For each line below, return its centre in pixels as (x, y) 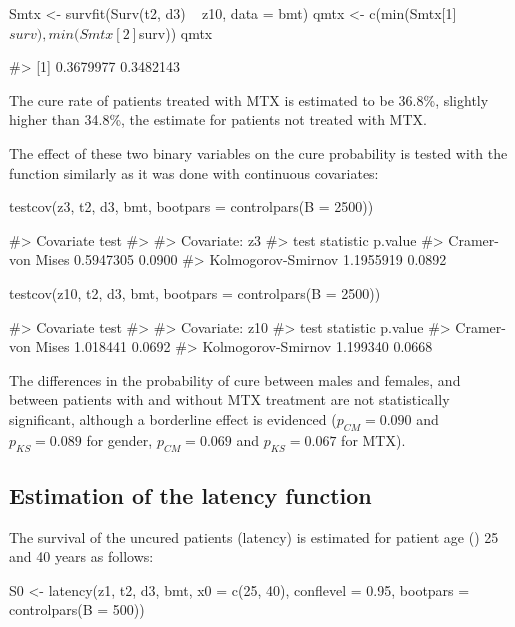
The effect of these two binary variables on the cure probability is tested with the (258, 152)
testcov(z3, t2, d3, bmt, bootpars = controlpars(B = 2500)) (191, 206)
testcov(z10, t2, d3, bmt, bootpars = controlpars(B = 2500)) (195, 292)
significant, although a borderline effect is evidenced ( (173, 418)
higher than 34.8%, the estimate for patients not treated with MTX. (218, 119)
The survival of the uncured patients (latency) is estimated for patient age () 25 (254, 536)
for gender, (119, 439)
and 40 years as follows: (81, 556)
